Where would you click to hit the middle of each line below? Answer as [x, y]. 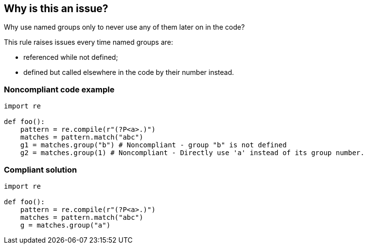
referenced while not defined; [71, 57]
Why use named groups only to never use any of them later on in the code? [124, 27]
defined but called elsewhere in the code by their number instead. [129, 72]
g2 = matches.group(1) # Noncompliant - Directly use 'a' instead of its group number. [192, 153]
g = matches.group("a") [65, 225]
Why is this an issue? [56, 9]
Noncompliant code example [59, 89]
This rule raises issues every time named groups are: [89, 42]
